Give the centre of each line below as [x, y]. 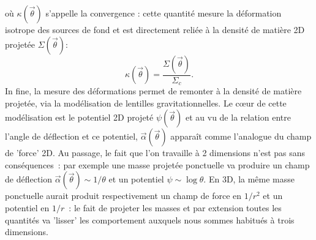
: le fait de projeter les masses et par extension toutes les [175, 208]
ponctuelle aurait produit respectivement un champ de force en [123, 196]
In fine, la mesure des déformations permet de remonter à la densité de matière [153, 91]
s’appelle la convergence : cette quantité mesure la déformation [164, 13]
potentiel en [27, 208]
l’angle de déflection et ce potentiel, [71, 136]
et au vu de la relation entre [238, 117]
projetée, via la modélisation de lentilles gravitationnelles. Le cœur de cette [146, 103]
